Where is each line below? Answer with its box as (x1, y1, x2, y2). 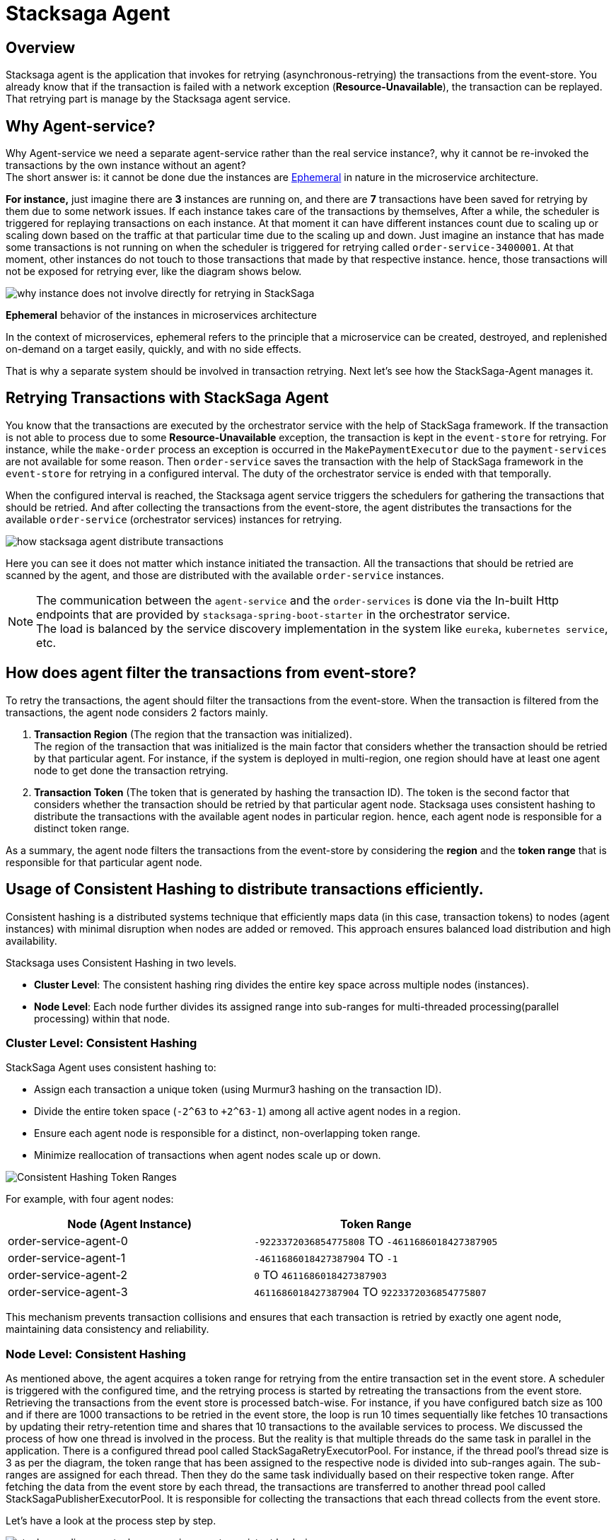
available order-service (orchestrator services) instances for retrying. (6, 513, 342, 525)
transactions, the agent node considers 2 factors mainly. (6, 706, 268, 718)
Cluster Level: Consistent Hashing (6, 1035, 197, 1050)
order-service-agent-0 (8, 1234, 128, 1249)
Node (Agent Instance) (67, 1217, 192, 1232)
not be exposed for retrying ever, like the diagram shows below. (6, 265, 302, 278)
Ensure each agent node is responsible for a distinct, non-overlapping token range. (34, 1127, 421, 1140)
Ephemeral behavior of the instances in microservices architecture (6, 309, 317, 322)
